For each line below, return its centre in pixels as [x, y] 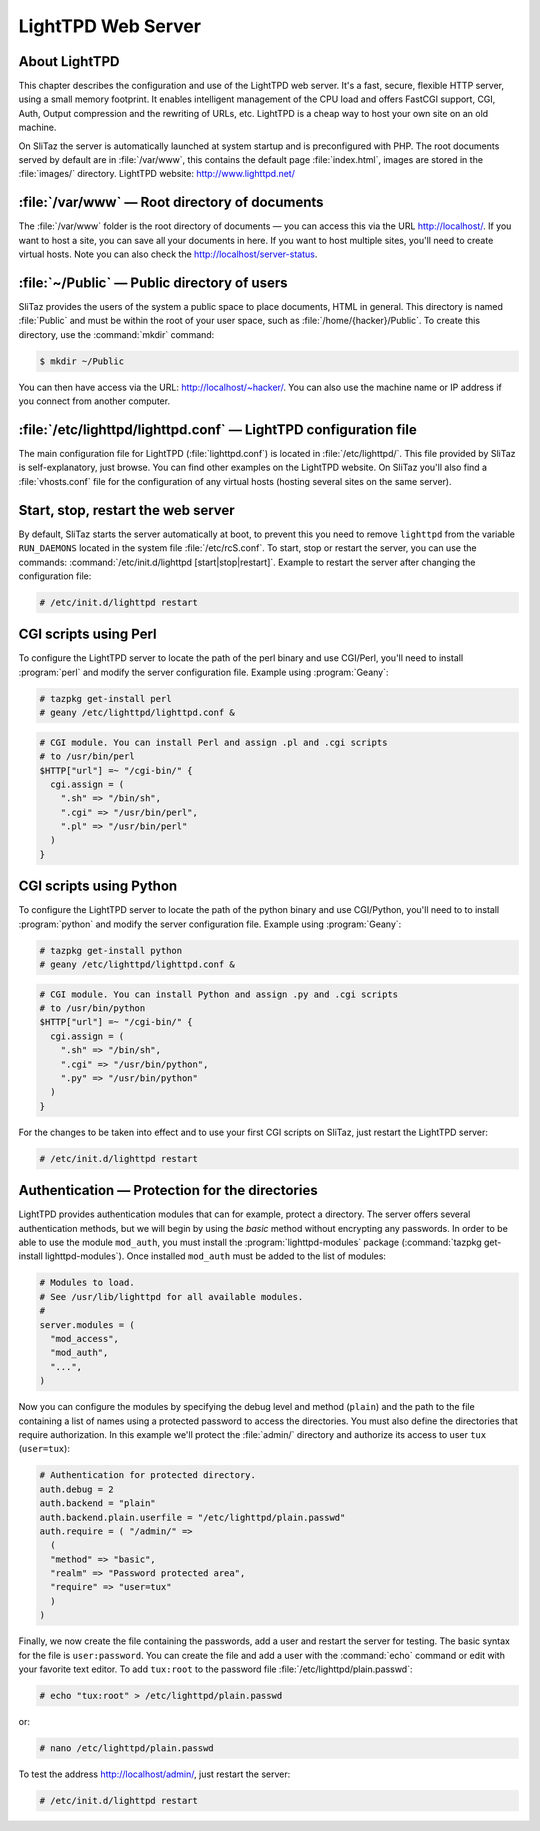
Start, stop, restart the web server [126, 510]
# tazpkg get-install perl [105, 698]
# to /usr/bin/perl [87, 756]
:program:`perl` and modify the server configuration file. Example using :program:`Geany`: [203, 672]
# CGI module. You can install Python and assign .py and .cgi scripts [219, 994]
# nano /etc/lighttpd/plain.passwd [126, 1748]
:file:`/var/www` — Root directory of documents [171, 202]
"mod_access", [85, 1339]
